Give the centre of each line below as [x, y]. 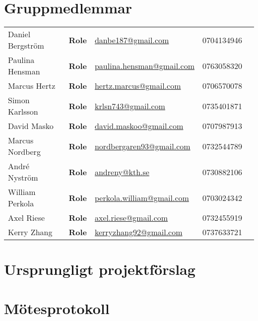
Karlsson [23, 112]
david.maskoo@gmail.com [139, 126]
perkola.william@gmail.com [142, 197]
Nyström [23, 178]
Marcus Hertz [32, 86]
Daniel [19, 34]
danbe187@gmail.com [132, 40]
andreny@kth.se [122, 172]
